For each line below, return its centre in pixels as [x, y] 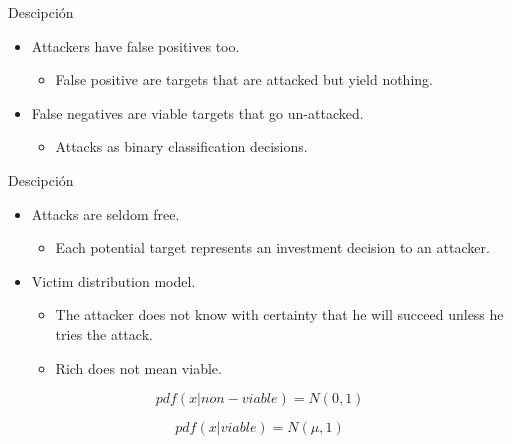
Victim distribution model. [113, 280]
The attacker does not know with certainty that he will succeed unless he [279, 314]
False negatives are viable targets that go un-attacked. [197, 112]
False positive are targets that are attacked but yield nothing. [244, 79]
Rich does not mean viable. [138, 367]
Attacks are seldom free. [105, 213]
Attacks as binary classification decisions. [181, 146]
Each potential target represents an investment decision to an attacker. [272, 247]
